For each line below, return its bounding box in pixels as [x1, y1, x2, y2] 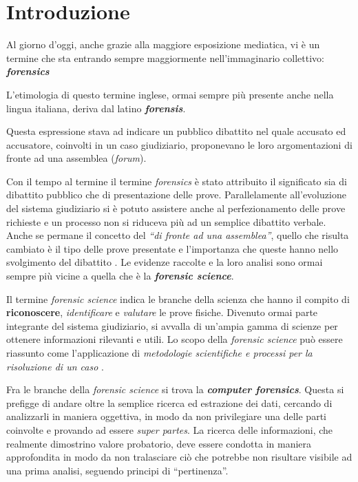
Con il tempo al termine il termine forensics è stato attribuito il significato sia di [6, 174, 347, 188]
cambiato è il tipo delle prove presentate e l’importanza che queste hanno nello [6, 241, 339, 255]
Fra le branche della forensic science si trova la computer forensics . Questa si [6, 382, 344, 397]
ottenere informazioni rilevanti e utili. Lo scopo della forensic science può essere [6, 332, 343, 346]
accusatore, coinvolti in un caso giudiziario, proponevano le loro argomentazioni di [6, 137, 352, 151]
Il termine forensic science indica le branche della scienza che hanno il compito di [6, 291, 350, 306]
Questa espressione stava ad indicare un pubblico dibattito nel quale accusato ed [6, 124, 346, 138]
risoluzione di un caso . [6, 359, 104, 373]
